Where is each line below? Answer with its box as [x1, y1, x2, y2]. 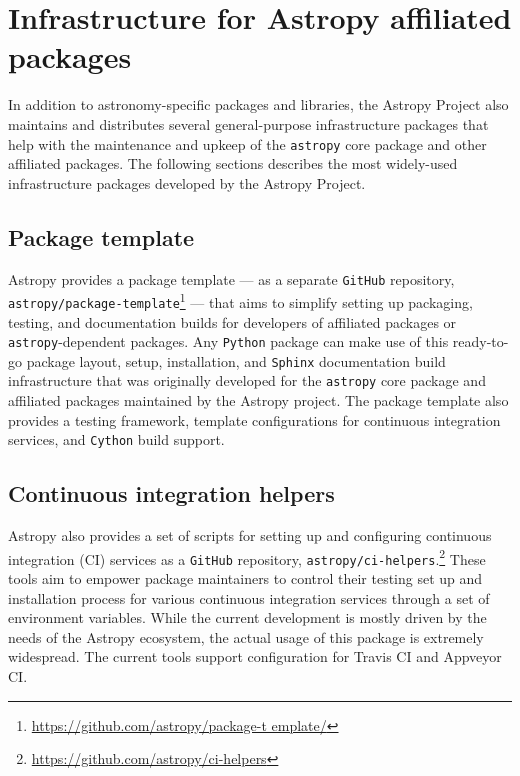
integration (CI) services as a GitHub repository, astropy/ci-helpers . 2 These [8, 545, 486, 569]
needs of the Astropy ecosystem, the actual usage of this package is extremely [8, 626, 484, 647]
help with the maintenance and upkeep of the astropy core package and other [8, 133, 487, 154]
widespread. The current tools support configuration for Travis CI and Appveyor [8, 646, 502, 667]
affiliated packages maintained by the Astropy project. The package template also [8, 390, 509, 411]
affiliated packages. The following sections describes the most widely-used [8, 153, 458, 174]
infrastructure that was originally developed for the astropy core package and [8, 370, 486, 391]
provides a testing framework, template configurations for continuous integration [8, 409, 501, 430]
